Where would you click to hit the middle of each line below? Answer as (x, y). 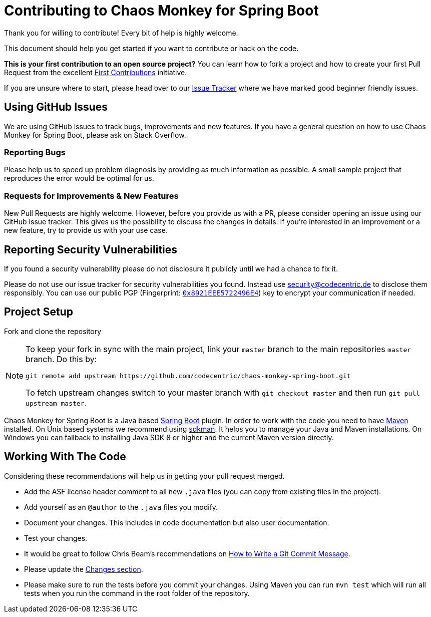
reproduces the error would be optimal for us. (79, 178)
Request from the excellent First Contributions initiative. (96, 72)
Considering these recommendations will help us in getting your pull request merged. (144, 476)
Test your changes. (56, 538)
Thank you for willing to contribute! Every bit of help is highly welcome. (121, 33)
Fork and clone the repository (53, 331)
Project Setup (39, 312)
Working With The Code (65, 457)
